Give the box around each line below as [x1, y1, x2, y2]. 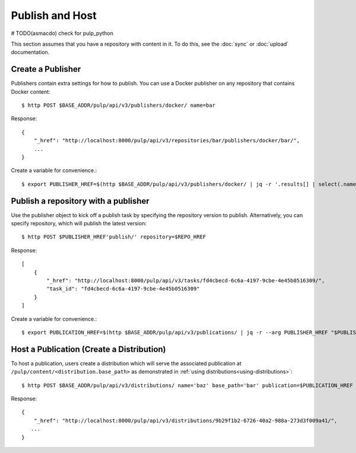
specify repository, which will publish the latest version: [11, 220, 147, 227]
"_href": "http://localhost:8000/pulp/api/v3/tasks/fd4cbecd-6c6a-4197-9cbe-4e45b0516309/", [46, 277, 325, 284]
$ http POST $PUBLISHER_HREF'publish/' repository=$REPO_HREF [21, 234, 206, 240]
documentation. [11, 49, 50, 56]
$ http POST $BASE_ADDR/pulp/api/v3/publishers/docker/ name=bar [21, 102, 216, 109]
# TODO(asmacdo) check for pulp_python [11, 30, 114, 37]
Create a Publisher [11, 64, 81, 74]
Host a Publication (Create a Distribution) [11, 344, 166, 354]
